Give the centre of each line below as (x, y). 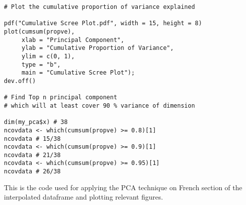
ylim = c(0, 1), (48, 56)
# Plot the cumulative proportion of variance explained (100, 7)
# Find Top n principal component (61, 98)
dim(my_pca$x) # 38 (36, 122)
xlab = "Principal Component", (73, 40)
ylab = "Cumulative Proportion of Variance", (98, 48)
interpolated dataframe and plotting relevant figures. (83, 197)
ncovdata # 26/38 (32, 172)
